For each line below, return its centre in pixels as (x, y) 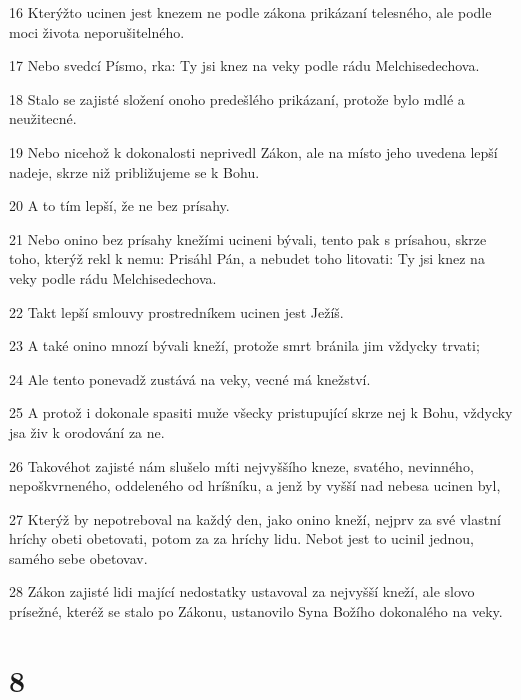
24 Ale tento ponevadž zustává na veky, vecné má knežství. (190, 378)
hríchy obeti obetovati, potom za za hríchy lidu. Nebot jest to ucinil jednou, (241, 538)
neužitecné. (43, 118)
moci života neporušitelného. (97, 31)
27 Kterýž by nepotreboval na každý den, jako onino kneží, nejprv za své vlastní (255, 518)
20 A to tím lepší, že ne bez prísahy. (119, 205)
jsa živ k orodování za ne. (87, 431)
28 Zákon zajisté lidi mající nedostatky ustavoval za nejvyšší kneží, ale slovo (242, 591)
